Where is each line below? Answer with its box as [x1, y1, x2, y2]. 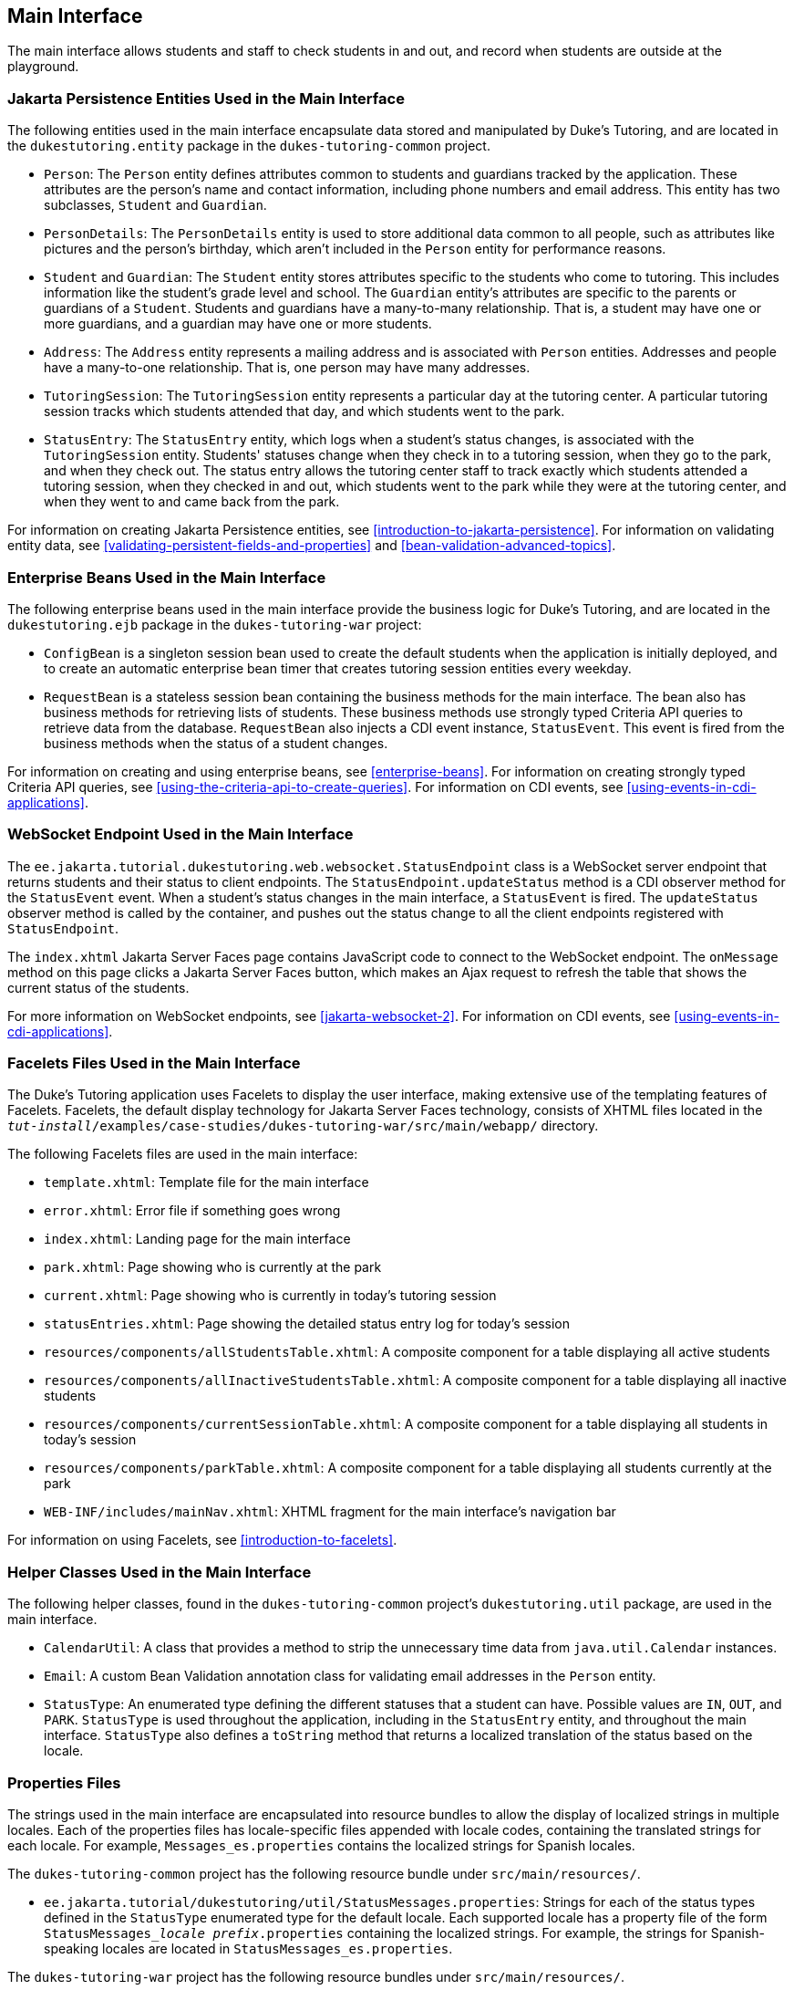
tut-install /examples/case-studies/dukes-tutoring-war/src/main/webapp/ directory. [7, 1118, 599, 1134]
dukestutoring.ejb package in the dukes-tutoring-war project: [7, 616, 422, 632]
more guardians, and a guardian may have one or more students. [44, 316, 432, 332]
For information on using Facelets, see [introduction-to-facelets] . [7, 1532, 397, 1548]
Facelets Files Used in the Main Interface [7, 1054, 301, 1073]
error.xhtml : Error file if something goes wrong [44, 1203, 341, 1219]
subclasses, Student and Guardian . [44, 197, 267, 214]
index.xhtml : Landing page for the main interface [44, 1231, 351, 1247]
